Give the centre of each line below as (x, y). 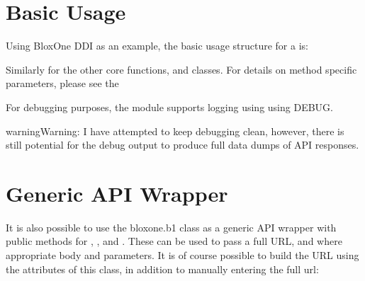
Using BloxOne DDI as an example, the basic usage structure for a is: (157, 46)
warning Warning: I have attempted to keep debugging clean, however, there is (175, 131)
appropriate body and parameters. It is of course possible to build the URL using (182, 255)
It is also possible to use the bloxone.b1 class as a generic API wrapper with (171, 227)
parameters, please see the (62, 83)
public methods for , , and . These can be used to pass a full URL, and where (174, 241)
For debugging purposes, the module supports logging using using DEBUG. (169, 107)
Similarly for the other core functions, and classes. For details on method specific (181, 69)
